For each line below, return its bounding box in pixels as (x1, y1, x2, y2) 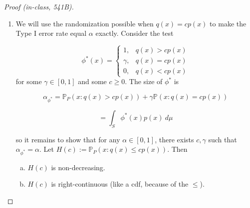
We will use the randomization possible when (15, 18, 154, 28)
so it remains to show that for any (15, 134, 120, 144)
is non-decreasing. (51, 162, 105, 172)
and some (78, 76, 107, 87)
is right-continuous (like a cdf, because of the (51, 179, 189, 189)
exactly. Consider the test (95, 28, 174, 38)
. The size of (125, 76, 163, 87)
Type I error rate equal (15, 28, 87, 38)
